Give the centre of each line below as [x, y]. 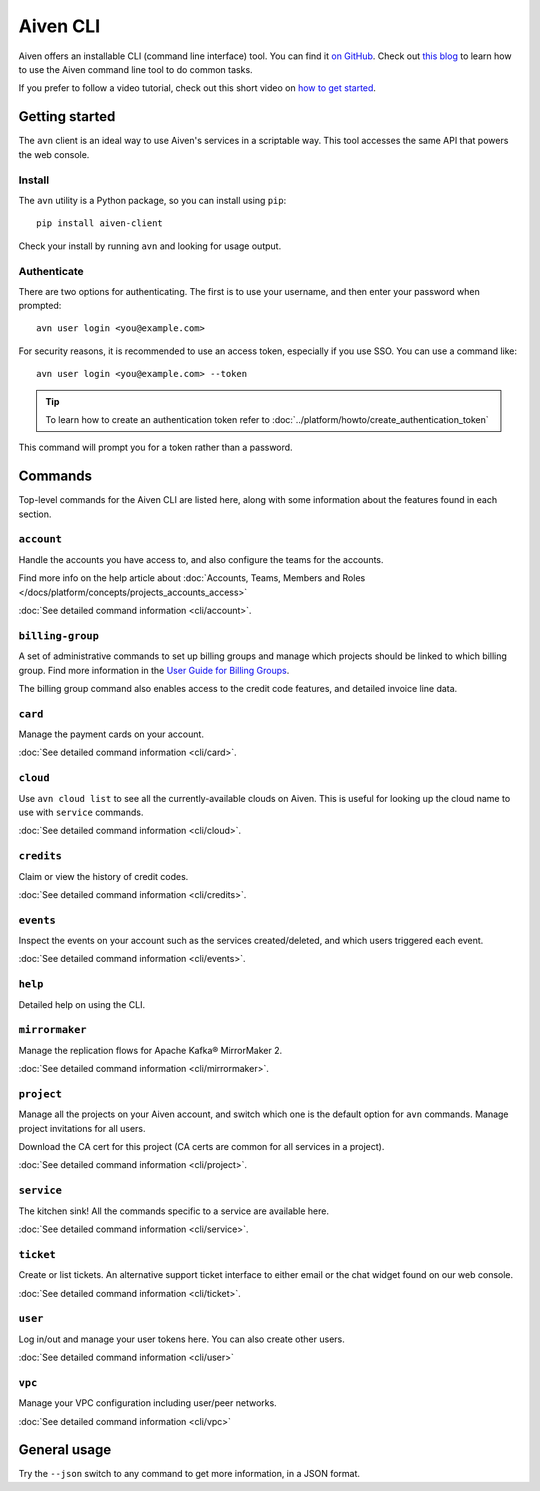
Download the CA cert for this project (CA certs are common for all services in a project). [201, 1147]
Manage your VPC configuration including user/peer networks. [147, 1403]
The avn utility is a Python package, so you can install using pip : [152, 200]
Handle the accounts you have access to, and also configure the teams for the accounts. [201, 559]
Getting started [67, 116]
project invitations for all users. [82, 1128]
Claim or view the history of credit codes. [103, 876]
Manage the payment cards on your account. [111, 734]
